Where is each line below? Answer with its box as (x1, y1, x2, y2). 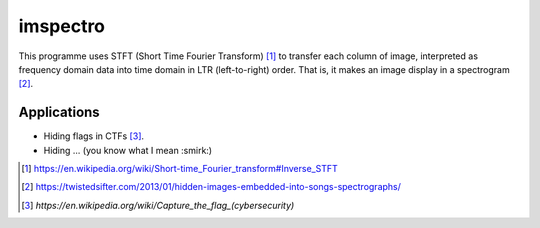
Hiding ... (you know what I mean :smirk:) (43, 144, 213, 156)
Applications (18, 104, 100, 121)
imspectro (18, 15, 105, 37)
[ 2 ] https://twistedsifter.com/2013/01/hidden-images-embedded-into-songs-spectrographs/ (21, 181, 402, 193)
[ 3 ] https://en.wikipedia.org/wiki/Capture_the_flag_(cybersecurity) (21, 199, 295, 211)
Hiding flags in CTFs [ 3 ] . (43, 130, 145, 142)
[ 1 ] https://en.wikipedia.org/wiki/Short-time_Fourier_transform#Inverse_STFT (21, 163, 339, 175)
